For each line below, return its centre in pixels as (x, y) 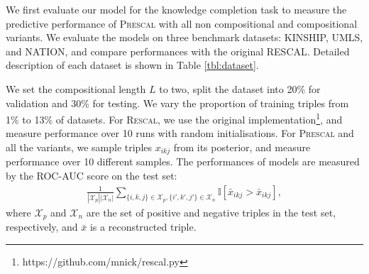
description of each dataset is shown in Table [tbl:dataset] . (132, 65)
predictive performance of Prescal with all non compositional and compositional (182, 23)
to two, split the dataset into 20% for (240, 88)
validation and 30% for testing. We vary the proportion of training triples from (177, 103)
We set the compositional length (76, 88)
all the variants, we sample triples (79, 147)
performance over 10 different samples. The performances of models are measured (183, 161)
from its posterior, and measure (242, 147)
